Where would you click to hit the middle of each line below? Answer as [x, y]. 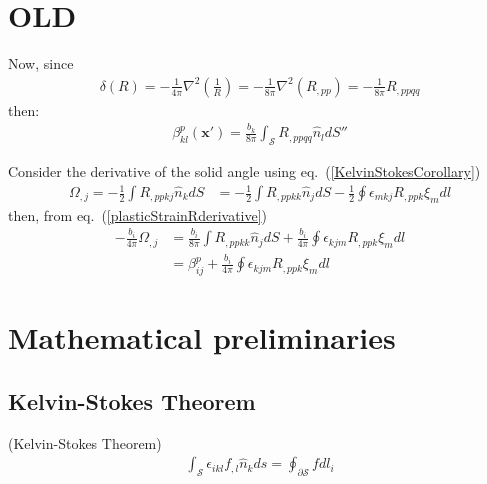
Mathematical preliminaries [202, 337]
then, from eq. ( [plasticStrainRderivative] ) [138, 214]
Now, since [41, 63]
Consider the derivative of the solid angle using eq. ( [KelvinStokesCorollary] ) [244, 170]
